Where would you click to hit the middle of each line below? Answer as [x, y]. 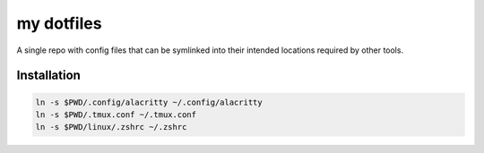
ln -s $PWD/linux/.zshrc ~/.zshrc [111, 127]
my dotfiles [59, 23]
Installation [48, 76]
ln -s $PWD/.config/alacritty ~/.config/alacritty [149, 102]
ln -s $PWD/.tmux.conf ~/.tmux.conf [116, 115]
